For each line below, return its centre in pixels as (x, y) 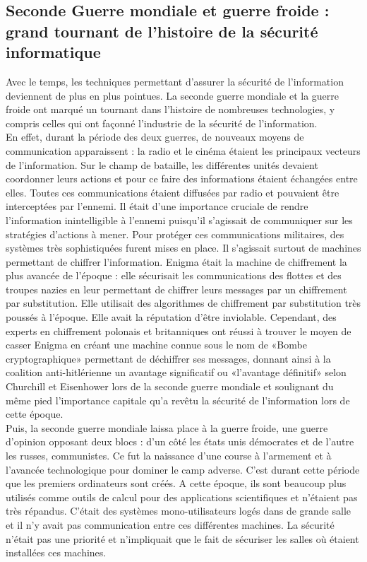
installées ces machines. (56, 552)
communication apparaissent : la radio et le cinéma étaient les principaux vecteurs (183, 150)
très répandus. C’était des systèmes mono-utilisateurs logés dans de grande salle (179, 511)
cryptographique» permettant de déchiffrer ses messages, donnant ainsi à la (168, 358)
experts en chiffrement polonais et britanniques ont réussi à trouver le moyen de (179, 330)
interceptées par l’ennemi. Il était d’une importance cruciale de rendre (157, 206)
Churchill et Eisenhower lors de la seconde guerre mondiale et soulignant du (170, 386)
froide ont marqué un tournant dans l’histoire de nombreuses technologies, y (170, 109)
